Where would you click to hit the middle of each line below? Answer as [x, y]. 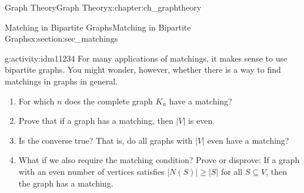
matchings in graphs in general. [61, 81]
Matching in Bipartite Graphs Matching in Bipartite [98, 27]
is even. [201, 121]
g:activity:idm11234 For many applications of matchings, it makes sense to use [146, 58]
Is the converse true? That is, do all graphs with [106, 140]
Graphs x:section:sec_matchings [61, 38]
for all [232, 171]
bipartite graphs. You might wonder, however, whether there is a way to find [143, 70]
